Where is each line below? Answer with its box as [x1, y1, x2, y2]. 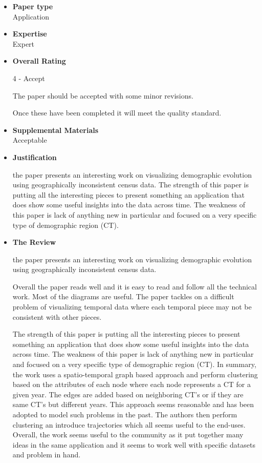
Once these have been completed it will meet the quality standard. [12, 107, 222, 118]
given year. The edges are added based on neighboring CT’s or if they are [12, 389, 244, 399]
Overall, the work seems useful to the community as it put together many [12, 429, 244, 440]
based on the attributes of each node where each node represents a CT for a [12, 379, 251, 390]
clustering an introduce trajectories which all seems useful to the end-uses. [12, 419, 246, 430]
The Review [12, 237, 56, 247]
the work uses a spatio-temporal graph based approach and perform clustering [12, 369, 258, 379]
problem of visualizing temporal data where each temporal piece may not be [12, 301, 252, 312]
